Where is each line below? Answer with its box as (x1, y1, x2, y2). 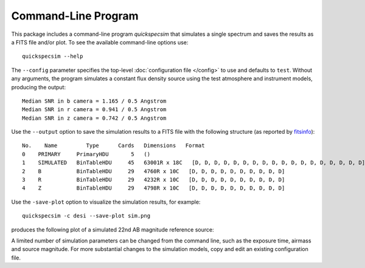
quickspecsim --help (22, 53, 83, 60)
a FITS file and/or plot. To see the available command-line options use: (11, 38, 189, 46)
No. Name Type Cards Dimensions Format (22, 142, 205, 149)
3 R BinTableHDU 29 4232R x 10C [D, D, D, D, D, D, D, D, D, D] (22, 176, 285, 184)
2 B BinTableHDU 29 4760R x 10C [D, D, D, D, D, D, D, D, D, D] (22, 168, 285, 174)
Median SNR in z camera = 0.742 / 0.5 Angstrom (22, 114, 167, 122)
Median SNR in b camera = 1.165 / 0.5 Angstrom (22, 97, 167, 105)
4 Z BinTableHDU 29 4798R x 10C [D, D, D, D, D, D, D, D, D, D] (22, 185, 285, 191)
